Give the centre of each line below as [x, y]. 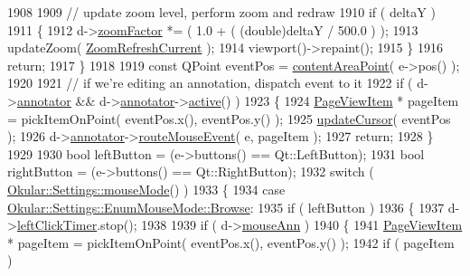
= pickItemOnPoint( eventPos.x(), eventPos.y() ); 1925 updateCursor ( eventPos [229, 118]
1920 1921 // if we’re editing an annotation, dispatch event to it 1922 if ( [210, 83]
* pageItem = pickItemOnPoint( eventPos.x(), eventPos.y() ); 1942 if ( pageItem [231, 242]
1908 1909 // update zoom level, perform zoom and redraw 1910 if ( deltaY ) [221, 12]
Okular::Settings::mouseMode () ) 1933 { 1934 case [146, 189]
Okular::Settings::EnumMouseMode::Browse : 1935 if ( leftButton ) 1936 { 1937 [226, 207]
